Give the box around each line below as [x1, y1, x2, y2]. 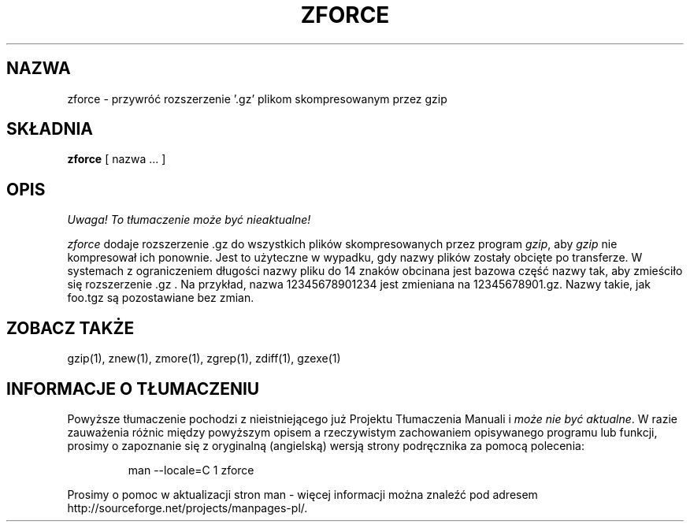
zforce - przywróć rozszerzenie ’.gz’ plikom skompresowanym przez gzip [67, 91, 447, 106]
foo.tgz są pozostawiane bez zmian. [67, 291, 254, 305]
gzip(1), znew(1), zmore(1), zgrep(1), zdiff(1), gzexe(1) [67, 351, 341, 366]
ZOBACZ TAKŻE [6, 318, 135, 338]
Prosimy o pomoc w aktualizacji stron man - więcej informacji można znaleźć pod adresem [67, 487, 538, 501]
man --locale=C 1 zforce [128, 463, 254, 477]
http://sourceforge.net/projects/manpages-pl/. [67, 500, 308, 515]
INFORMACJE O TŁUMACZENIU [6, 378, 260, 399]
